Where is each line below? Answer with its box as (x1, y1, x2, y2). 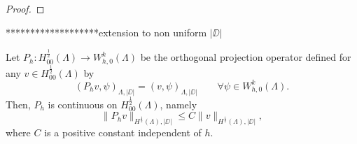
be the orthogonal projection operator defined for (140, 50, 351, 64)
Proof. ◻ (6, 1, 45, 15)
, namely (160, 96, 197, 111)
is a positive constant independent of (44, 125, 202, 140)
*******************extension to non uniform (6, 24, 207, 39)
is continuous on (48, 96, 118, 111)
